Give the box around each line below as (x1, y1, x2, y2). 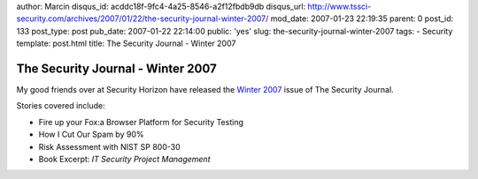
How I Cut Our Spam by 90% (38, 129, 144, 140)
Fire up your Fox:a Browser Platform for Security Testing (38, 116, 243, 127)
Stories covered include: (16, 101, 105, 111)
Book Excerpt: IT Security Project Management (38, 154, 211, 165)
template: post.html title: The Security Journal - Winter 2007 (16, 38, 236, 48)
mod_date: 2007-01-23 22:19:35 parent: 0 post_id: (270, 13, 454, 24)
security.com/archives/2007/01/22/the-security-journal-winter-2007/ (16, 13, 269, 24)
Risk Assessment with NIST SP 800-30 (38, 141, 181, 152)
